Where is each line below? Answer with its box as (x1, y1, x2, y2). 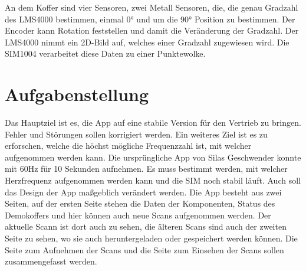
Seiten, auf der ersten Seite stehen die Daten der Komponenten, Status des (5, 197, 275, 210)
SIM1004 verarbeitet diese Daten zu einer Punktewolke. (5, 47, 206, 60)
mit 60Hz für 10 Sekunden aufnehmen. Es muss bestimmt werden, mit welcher (5, 162, 288, 175)
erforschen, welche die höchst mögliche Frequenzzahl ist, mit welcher (5, 139, 252, 152)
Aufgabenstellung (5, 82, 149, 106)
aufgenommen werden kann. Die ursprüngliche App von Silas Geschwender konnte (5, 151, 301, 163)
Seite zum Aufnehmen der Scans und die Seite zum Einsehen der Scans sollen (5, 243, 284, 256)
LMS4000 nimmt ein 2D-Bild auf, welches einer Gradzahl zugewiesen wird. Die (5, 35, 289, 48)
